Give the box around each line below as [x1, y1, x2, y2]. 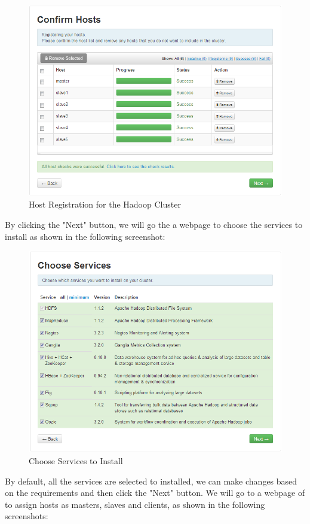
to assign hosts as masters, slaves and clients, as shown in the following [5, 498, 265, 510]
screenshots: [5, 510, 48, 522]
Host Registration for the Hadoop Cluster [29, 198, 181, 211]
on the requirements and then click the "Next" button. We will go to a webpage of [5, 486, 305, 499]
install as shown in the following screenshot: [5, 230, 165, 242]
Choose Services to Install [29, 455, 123, 467]
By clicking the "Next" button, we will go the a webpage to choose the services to [5, 218, 303, 230]
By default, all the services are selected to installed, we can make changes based [5, 474, 297, 487]
